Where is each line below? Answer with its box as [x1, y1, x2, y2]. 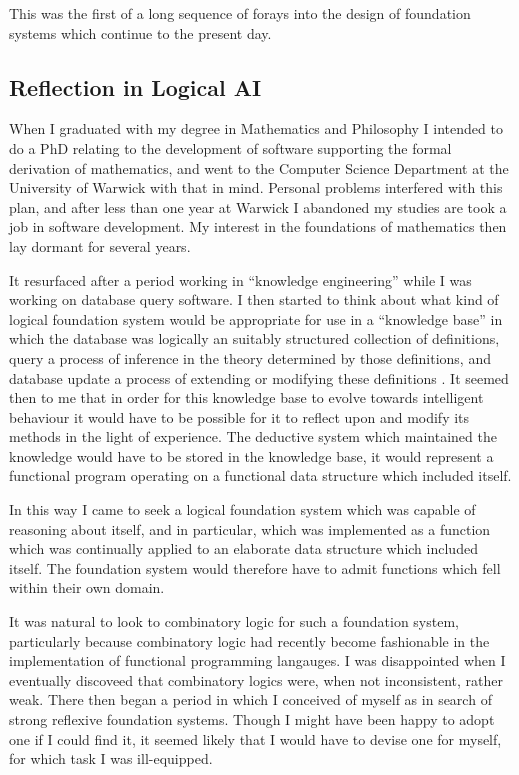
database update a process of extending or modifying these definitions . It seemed [9, 367, 509, 388]
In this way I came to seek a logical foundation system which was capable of [9, 499, 476, 520]
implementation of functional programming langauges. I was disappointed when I [9, 650, 506, 671]
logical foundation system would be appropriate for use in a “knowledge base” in [9, 308, 503, 329]
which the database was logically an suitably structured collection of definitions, [9, 328, 500, 349]
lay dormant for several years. [9, 235, 191, 256]
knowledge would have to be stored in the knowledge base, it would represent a [9, 445, 494, 466]
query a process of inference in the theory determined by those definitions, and [9, 347, 491, 368]
